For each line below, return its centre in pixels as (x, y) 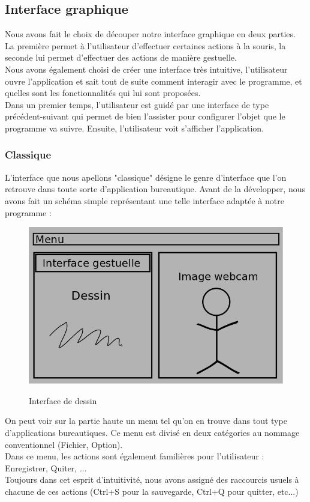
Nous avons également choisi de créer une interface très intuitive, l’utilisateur (146, 69)
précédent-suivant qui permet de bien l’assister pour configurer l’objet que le (145, 116)
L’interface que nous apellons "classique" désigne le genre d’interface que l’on (146, 177)
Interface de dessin (63, 400)
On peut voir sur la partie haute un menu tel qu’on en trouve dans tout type (146, 421)
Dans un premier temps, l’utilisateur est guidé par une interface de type (137, 104)
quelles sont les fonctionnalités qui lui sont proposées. (103, 93)
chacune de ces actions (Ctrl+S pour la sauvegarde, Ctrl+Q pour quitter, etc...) (152, 491)
